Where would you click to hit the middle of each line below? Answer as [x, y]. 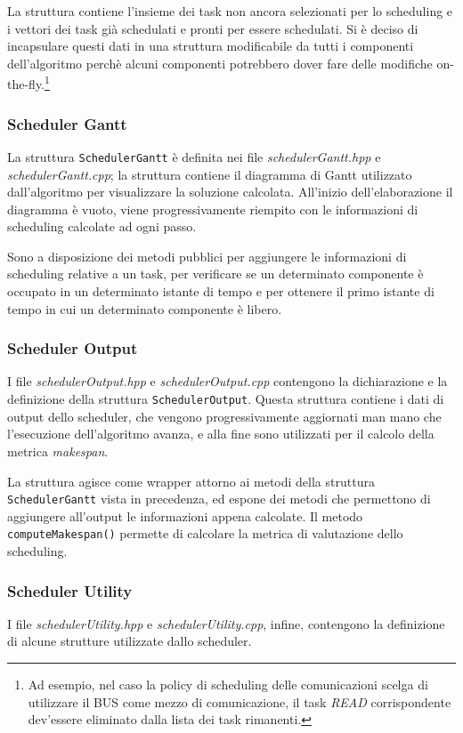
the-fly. [26, 84]
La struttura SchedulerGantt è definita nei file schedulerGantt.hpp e [194, 156]
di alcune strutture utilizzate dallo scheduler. [130, 641]
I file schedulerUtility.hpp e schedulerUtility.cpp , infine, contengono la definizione [226, 623]
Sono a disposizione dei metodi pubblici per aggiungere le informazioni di [207, 256]
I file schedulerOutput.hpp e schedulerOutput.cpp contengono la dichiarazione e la [227, 381]
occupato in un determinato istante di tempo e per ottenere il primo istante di [221, 291]
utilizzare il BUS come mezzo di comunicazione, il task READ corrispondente [240, 701]
